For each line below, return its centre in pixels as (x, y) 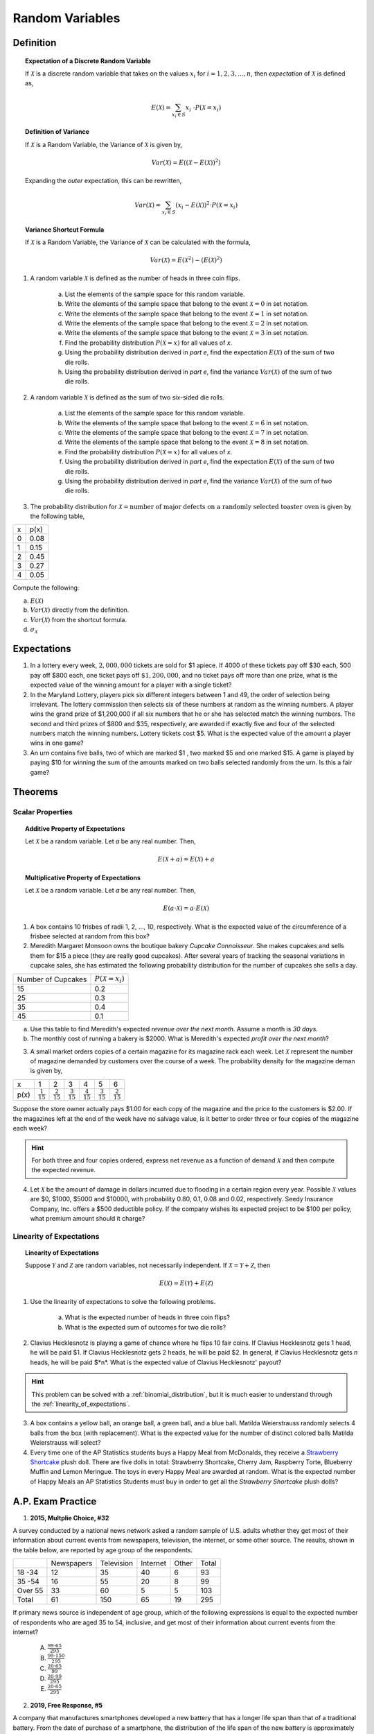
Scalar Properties (43, 812)
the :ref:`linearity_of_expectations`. (81, 1404)
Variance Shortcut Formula (65, 230)
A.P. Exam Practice (55, 1501)
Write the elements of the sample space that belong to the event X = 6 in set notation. (187, 422)
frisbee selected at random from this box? (90, 936)
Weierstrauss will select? (65, 1443)
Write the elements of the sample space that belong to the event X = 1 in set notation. (187, 314)
